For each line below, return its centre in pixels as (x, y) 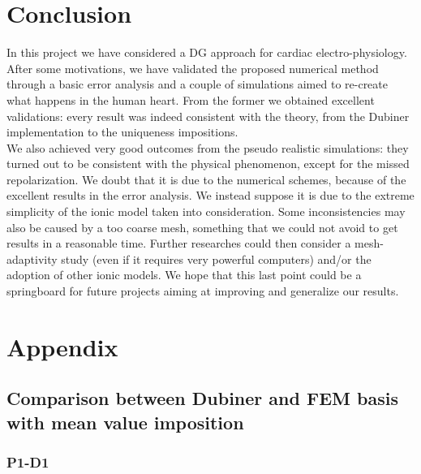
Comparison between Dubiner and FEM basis (202, 398)
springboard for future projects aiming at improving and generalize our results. (203, 291)
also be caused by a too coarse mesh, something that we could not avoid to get (202, 227)
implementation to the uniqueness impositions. (122, 132)
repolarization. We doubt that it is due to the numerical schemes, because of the (206, 179)
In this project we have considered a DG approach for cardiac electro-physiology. (207, 52)
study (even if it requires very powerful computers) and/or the (216, 259)
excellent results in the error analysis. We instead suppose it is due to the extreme (210, 195)
